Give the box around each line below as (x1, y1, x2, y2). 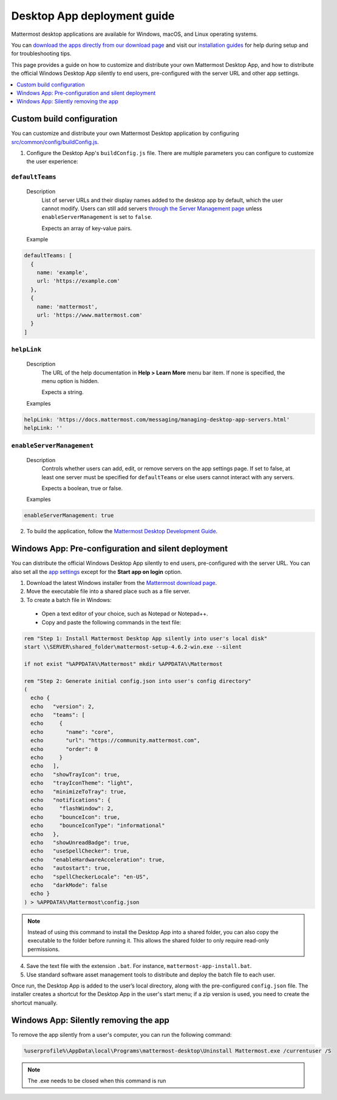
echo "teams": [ (30, 711, 85, 719)
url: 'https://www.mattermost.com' (36, 311, 143, 319)
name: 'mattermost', (36, 303, 98, 310)
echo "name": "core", (30, 728, 114, 735)
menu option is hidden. (41, 378, 100, 385)
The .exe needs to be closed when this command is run (27, 1077, 166, 1085)
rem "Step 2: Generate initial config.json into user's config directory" (24, 677, 252, 684)
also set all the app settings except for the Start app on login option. (11, 568, 182, 575)
